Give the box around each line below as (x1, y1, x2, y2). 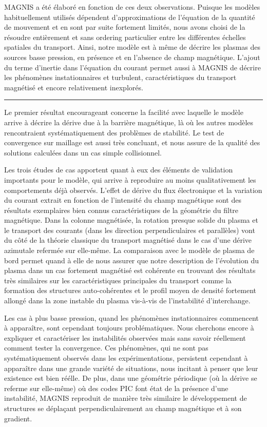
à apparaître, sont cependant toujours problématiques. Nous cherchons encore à (4, 322, 254, 333)
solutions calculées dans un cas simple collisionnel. (4, 147, 162, 158)
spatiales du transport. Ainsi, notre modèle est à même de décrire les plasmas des (4, 42, 260, 52)
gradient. (4, 413, 32, 423)
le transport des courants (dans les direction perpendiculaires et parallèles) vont (4, 224, 255, 235)
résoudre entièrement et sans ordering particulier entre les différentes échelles (4, 31, 246, 42)
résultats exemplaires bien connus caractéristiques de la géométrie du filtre (4, 204, 239, 215)
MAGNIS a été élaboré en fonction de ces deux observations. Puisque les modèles (4, 2, 260, 12)
